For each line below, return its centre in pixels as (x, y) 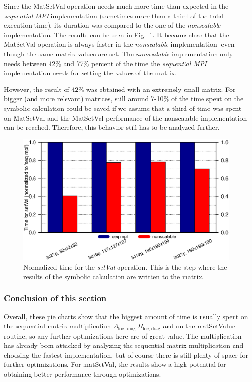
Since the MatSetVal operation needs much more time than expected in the (116, 6)
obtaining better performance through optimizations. (83, 373)
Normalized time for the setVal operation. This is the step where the (125, 267)
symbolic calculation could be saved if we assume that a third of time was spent (123, 108)
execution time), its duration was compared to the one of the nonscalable (112, 25)
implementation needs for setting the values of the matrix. (91, 73)
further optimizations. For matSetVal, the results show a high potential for (115, 364)
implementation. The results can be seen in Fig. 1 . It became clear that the (117, 34)
